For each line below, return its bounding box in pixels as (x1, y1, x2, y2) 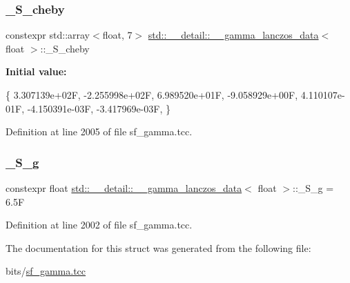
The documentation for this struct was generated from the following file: (6, 240, 311, 255)
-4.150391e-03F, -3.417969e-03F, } (27, 101, 171, 115)
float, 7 (102, 28, 133, 42)
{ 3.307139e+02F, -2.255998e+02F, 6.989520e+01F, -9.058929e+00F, (6, 88, 298, 101)
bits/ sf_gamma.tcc (6, 264, 86, 278)
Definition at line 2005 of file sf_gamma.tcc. (6, 124, 193, 139)
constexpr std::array (6, 28, 90, 42)
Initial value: (6, 64, 67, 79)
